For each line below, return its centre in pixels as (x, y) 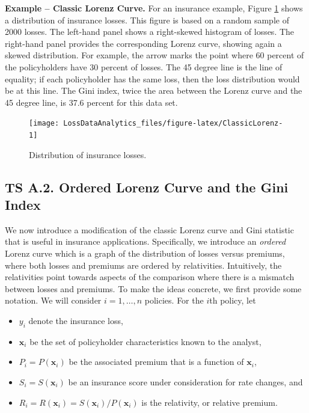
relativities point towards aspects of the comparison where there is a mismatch (150, 277)
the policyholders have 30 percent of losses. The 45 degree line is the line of (144, 66)
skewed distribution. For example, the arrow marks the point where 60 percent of (154, 55)
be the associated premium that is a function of (156, 362)
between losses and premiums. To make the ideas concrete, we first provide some (153, 288)
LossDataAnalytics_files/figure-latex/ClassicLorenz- (173, 124)
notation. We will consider (53, 300)
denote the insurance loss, (76, 320)
